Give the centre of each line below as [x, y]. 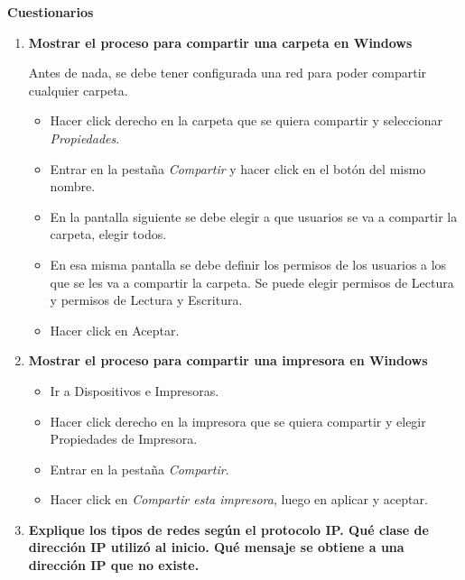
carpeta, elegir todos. [108, 234]
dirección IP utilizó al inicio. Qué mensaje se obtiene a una [216, 547]
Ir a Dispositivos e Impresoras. [135, 390]
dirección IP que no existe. [114, 565]
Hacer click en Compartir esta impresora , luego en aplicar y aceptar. [239, 499]
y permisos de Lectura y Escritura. [146, 300]
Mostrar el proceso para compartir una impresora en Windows [228, 360]
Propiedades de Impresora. [124, 439]
